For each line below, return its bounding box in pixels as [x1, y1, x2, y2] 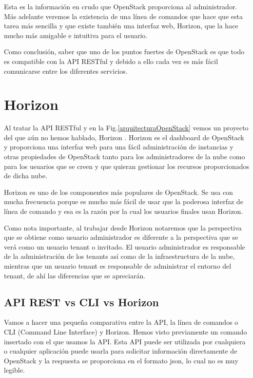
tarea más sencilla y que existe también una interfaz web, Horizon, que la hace [4, 21, 238, 31]
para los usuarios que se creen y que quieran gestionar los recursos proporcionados [4, 161, 250, 171]
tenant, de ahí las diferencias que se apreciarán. [4, 270, 146, 280]
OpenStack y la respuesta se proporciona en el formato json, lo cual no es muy [4, 355, 238, 365]
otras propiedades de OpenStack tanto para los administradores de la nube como [4, 151, 245, 162]
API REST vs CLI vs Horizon [4, 294, 159, 309]
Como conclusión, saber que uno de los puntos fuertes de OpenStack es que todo [4, 46, 245, 57]
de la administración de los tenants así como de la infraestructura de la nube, [4, 251, 235, 261]
